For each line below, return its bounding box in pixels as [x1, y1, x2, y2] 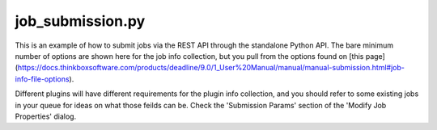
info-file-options [15, 73, 70, 84]
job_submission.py [15, 12, 146, 30]
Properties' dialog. [15, 111, 77, 121]
